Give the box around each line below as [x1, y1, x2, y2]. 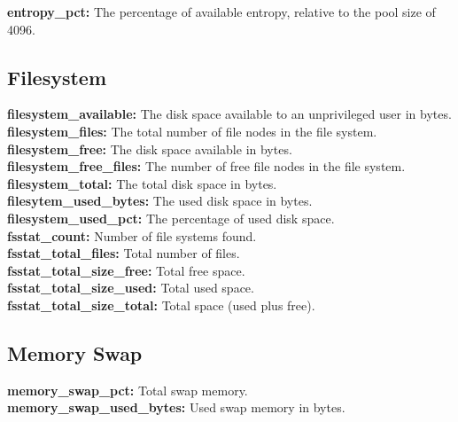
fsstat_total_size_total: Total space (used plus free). [7, 295, 315, 314]
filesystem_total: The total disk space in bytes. [7, 174, 277, 192]
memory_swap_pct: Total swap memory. [7, 380, 248, 399]
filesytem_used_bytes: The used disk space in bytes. [7, 191, 313, 210]
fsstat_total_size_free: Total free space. [7, 261, 245, 279]
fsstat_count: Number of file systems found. [7, 226, 257, 245]
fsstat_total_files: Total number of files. [7, 244, 240, 262]
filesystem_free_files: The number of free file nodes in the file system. [7, 157, 406, 176]
